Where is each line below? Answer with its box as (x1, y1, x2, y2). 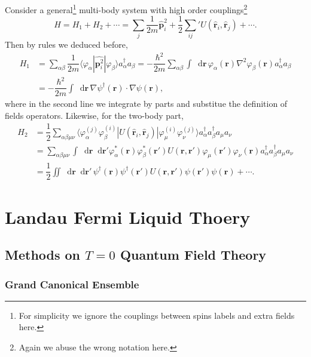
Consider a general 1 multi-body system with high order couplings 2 (5, 2, 248, 16)
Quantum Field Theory (120, 245, 267, 264)
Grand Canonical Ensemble (5, 276, 139, 291)
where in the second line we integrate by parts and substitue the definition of (5, 97, 288, 110)
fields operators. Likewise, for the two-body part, (5, 109, 184, 121)
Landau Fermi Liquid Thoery (5, 204, 251, 229)
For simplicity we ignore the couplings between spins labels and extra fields (19, 309, 295, 321)
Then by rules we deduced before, (5, 38, 128, 51)
